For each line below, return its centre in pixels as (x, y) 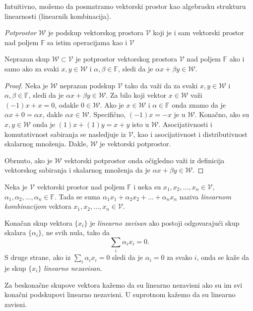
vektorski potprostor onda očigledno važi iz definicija (144, 160)
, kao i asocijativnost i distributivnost (190, 134)
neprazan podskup (88, 85)
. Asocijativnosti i (185, 124)
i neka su (147, 186)
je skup (15, 268)
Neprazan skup (27, 59)
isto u (140, 124)
